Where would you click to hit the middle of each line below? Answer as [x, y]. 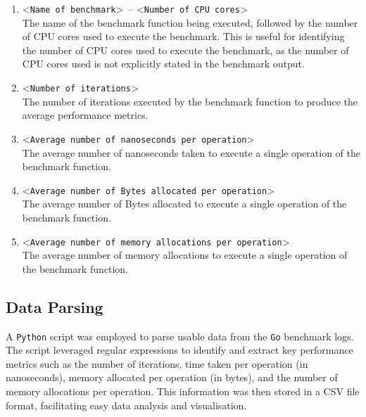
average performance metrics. [85, 115]
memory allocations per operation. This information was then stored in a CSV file [183, 391]
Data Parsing [55, 306]
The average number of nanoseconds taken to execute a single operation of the [191, 152]
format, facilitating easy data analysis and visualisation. [126, 405]
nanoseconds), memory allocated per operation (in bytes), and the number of [172, 377]
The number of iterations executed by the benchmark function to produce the [190, 101]
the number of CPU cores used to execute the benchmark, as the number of [185, 50]
